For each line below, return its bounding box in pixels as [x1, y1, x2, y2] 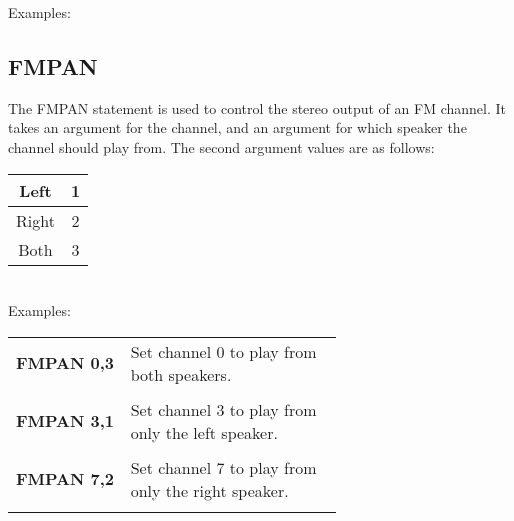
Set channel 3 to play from [130, 397, 317, 421]
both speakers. [130, 362, 232, 386]
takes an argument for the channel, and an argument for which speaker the [8, 117, 467, 138]
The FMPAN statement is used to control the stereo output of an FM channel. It [8, 97, 506, 118]
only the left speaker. [130, 420, 278, 444]
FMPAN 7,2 [16, 467, 115, 491]
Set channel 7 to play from [130, 455, 317, 479]
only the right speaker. [130, 478, 289, 502]
